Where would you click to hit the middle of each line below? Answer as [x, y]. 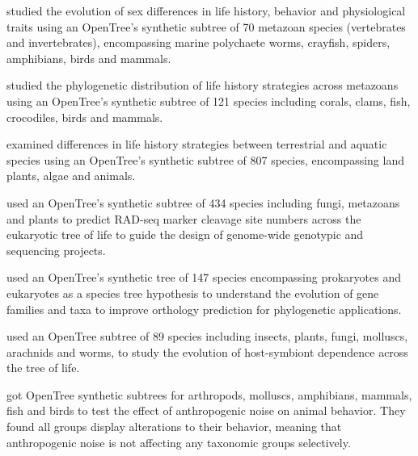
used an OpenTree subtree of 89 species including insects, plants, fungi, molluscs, [207, 336]
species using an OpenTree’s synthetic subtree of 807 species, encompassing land [205, 159]
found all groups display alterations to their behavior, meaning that [174, 427]
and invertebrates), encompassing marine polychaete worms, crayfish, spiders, [198, 42]
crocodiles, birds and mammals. [85, 117]
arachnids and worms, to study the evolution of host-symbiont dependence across [207, 351]
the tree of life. [43, 368]
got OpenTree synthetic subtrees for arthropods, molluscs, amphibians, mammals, [209, 394]
